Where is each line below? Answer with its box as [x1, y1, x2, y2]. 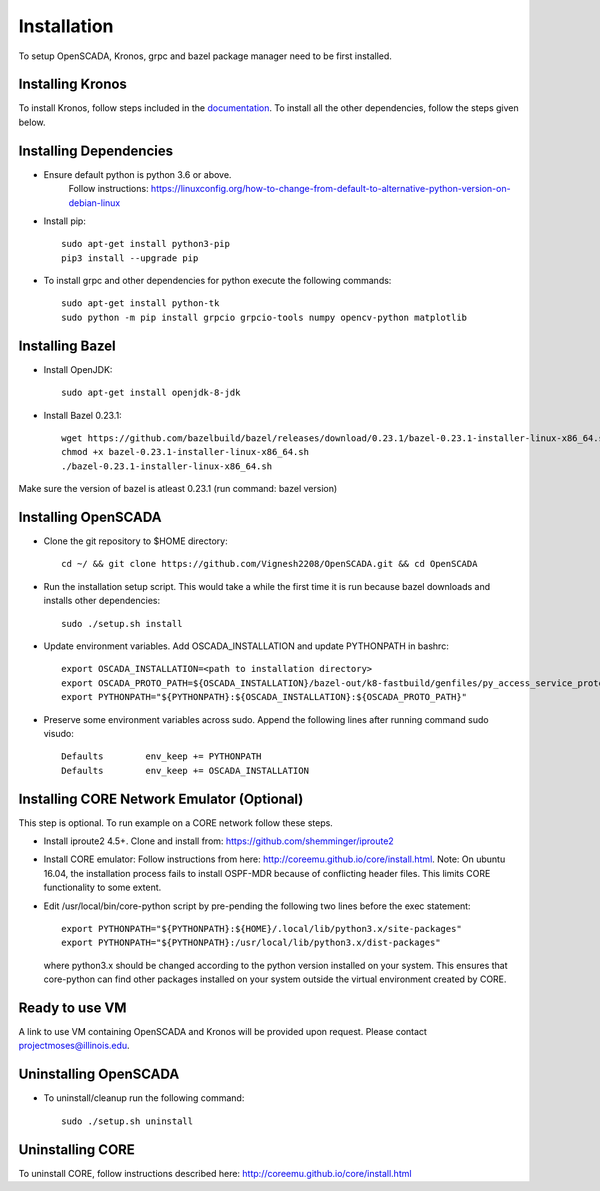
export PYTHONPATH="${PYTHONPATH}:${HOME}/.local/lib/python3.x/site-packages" [61, 923, 462, 934]
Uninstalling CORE [18, 1141, 135, 1158]
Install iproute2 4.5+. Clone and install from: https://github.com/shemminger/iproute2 [43, 835, 394, 847]
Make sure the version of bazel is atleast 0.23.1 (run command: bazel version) [18, 483, 338, 495]
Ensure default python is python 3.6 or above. [43, 168, 232, 180]
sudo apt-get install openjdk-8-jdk [61, 387, 241, 399]
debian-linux [68, 196, 121, 209]
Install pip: [43, 215, 87, 227]
